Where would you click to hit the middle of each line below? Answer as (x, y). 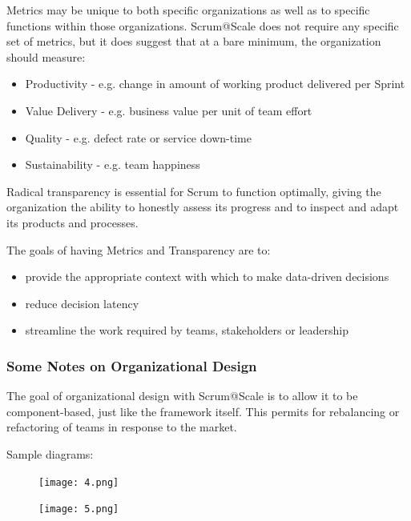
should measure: (46, 56)
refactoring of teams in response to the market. (122, 427)
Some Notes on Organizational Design (132, 365)
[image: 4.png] (79, 482)
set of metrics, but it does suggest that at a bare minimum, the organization (194, 41)
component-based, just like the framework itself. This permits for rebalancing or (203, 411)
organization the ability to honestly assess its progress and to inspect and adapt (203, 207)
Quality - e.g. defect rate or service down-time (138, 137)
